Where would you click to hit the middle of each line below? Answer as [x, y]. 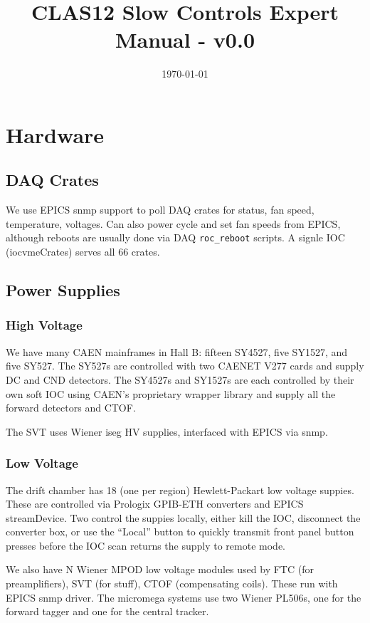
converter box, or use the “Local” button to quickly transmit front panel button [180, 532]
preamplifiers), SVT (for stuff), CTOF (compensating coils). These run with [172, 583]
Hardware [55, 134]
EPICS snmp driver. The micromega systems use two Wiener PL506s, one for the [184, 597]
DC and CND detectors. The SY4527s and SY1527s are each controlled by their [180, 379]
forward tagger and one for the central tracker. [107, 611]
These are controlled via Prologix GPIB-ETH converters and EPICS [155, 504]
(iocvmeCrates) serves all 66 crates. [83, 252]
